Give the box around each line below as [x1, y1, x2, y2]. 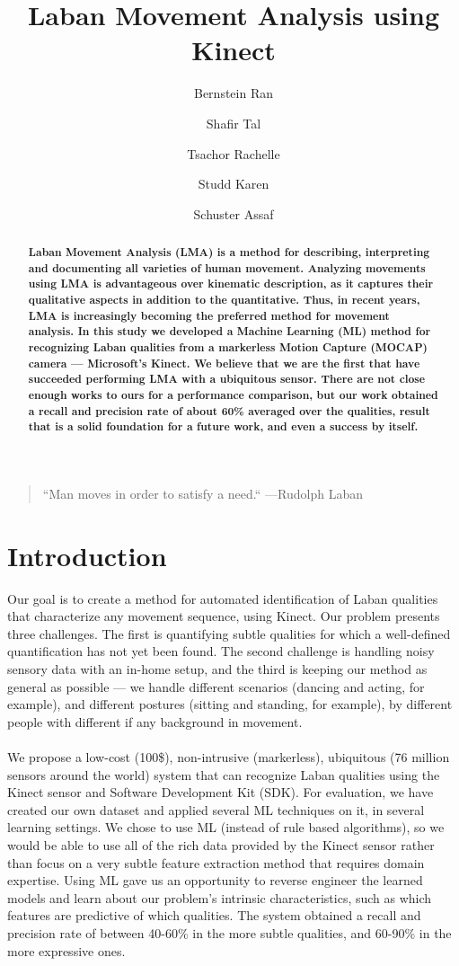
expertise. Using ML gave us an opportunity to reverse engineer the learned [7, 871, 423, 890]
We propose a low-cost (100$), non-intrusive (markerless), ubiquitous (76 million [7, 748, 450, 767]
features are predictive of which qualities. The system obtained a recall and [7, 906, 421, 925]
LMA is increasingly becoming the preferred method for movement [28, 307, 390, 323]
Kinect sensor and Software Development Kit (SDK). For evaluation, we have [7, 783, 434, 802]
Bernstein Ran [193, 84, 273, 102]
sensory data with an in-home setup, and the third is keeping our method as [7, 660, 428, 678]
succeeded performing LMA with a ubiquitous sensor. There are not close [28, 371, 426, 387]
